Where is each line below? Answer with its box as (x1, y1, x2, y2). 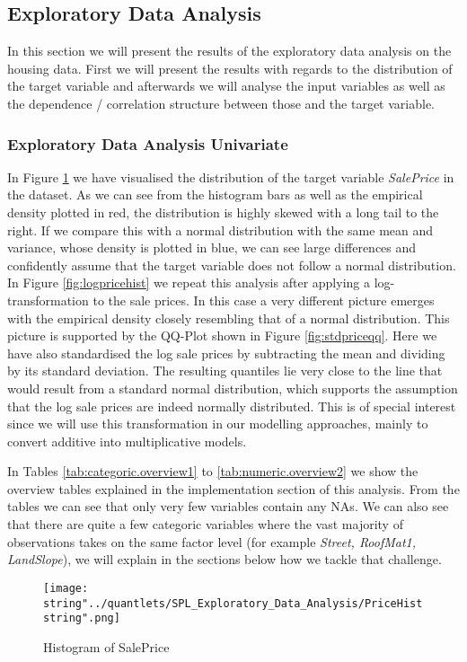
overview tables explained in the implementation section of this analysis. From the (7, 479, 460, 498)
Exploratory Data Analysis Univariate (7, 132, 288, 154)
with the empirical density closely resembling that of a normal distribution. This (7, 308, 450, 327)
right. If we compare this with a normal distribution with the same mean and (7, 220, 434, 239)
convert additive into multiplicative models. (7, 431, 247, 450)
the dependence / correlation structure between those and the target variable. (7, 93, 435, 112)
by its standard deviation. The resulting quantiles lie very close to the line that (7, 361, 443, 380)
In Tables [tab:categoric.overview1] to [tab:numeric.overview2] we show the (7, 462, 419, 481)
